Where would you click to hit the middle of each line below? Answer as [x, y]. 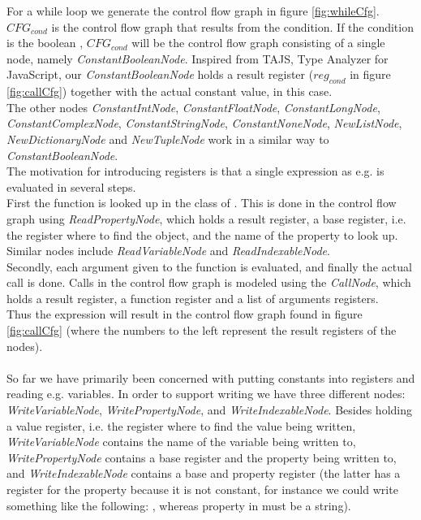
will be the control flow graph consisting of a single [258, 43]
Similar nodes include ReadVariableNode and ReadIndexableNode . [168, 251]
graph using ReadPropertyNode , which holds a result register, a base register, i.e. [206, 218]
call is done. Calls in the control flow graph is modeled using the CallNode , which [209, 282]
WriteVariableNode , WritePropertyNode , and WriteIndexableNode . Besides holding [209, 410]
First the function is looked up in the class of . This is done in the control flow [202, 203]
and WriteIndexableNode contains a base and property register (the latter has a [204, 473]
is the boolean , [45, 43]
